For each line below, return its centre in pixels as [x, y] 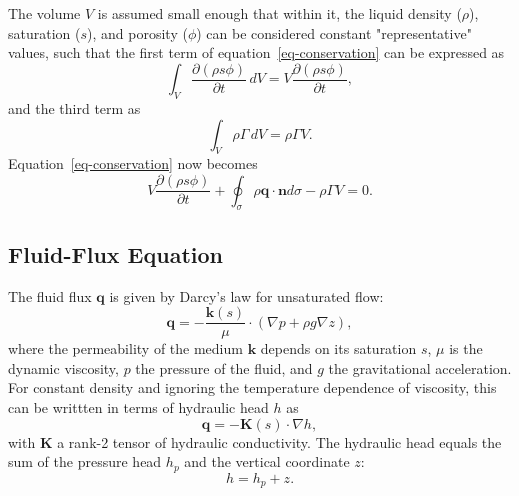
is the [466, 348]
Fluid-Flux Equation [115, 253]
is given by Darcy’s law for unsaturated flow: [246, 295]
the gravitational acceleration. [420, 367]
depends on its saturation [338, 348]
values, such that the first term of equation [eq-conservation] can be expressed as [256, 52]
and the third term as [74, 108]
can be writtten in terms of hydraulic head [138, 406]
